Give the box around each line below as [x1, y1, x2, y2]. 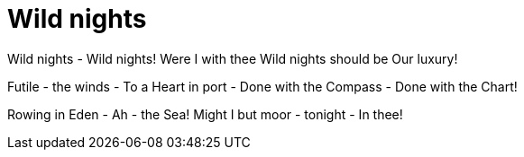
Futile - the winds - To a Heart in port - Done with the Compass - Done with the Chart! [7, 78, 518, 94]
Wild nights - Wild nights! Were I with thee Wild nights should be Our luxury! [7, 50, 458, 66]
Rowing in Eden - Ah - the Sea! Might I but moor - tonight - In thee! [7, 106, 403, 122]
